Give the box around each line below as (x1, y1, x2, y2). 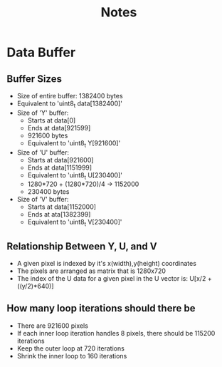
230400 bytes (27, 187, 70, 196)
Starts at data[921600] (27, 155, 94, 164)
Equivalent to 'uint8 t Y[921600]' (27, 138, 121, 149)
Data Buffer (6, 44, 76, 61)
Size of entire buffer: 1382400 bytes (16, 92, 123, 100)
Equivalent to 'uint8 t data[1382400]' (16, 99, 122, 109)
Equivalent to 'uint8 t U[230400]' (27, 170, 122, 181)
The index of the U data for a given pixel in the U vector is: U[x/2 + (16, 274, 212, 282)
